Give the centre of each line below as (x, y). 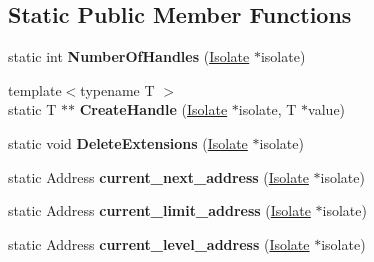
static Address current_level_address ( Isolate (159, 243)
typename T (117, 89)
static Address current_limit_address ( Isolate (159, 210)
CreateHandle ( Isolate (153, 109)
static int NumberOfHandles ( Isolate (129, 56)
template (35, 89)
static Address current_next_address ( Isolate (158, 176)
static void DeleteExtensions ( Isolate (128, 142)
